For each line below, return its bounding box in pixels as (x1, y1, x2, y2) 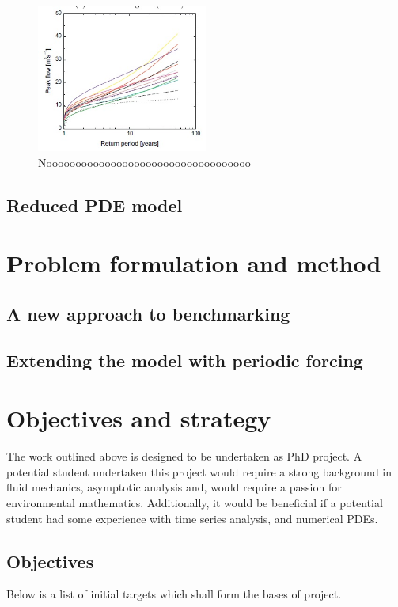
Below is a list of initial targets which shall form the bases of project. (6, 586, 342, 602)
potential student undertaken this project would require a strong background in (6, 463, 392, 480)
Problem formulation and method (6, 247, 381, 279)
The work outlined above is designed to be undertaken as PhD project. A (6, 448, 362, 465)
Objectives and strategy (6, 402, 271, 434)
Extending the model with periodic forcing (6, 347, 363, 372)
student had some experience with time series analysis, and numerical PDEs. (6, 510, 378, 526)
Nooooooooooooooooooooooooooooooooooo (38, 154, 251, 170)
